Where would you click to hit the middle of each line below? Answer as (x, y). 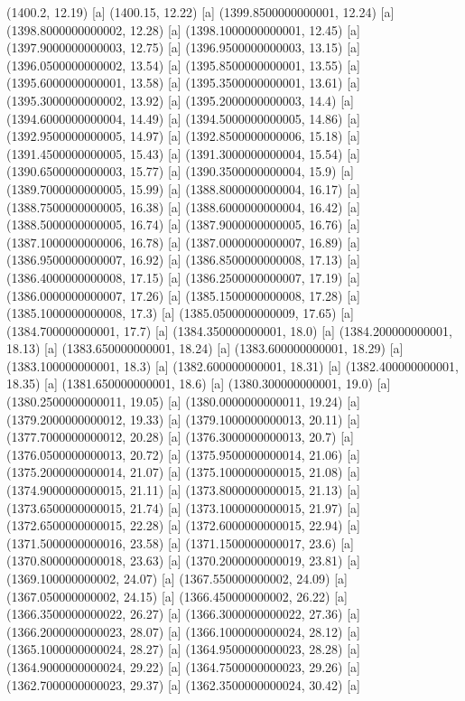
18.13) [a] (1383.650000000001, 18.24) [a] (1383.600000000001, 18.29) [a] (205, 348)
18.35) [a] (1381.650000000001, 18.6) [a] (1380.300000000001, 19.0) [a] (199, 383)
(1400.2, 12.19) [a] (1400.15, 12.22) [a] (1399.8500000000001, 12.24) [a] (200, 12)
